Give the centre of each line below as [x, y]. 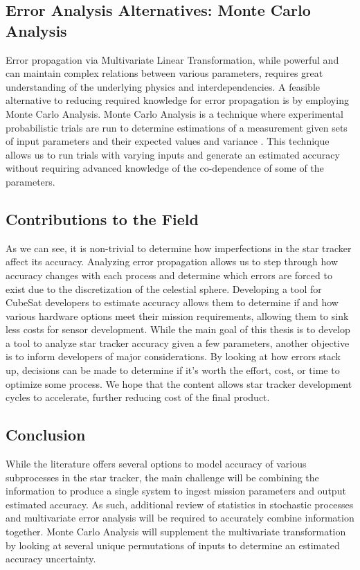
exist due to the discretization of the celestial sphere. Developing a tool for [164, 288]
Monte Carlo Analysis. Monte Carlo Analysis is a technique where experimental [174, 113]
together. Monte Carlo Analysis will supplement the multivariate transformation [176, 532]
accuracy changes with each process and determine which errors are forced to [169, 275]
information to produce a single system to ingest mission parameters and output [176, 491]
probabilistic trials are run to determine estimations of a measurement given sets [177, 127]
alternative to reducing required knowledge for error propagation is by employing [177, 100]
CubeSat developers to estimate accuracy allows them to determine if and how [172, 302]
